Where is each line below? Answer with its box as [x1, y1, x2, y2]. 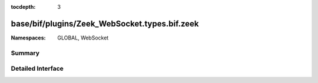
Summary [11, 49, 40, 57]
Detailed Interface [11, 65, 64, 73]
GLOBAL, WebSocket [57, 34, 109, 41]
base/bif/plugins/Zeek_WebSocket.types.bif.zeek [11, 18, 199, 29]
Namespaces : [11, 34, 46, 41]
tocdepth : [11, 4, 36, 10]
